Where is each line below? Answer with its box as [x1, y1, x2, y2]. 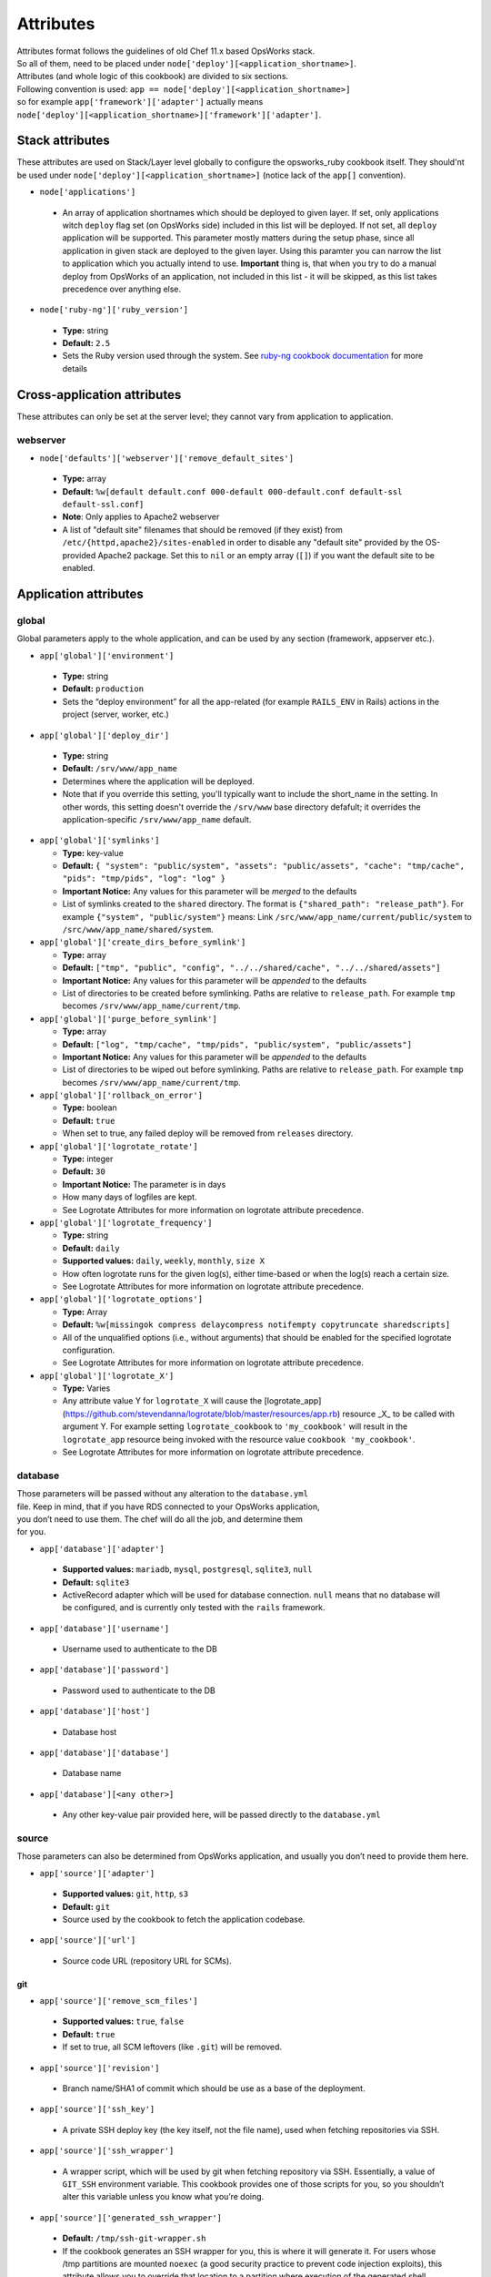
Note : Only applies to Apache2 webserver [62, 511, 220, 523]
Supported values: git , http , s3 [62, 1888, 189, 1899]
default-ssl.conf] [62, 499, 145, 510]
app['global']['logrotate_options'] [39, 1294, 204, 1304]
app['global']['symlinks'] [39, 835, 160, 846]
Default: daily [62, 1242, 120, 1253]
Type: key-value [62, 847, 125, 858]
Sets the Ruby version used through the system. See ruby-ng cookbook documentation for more [62, 351, 424, 362]
